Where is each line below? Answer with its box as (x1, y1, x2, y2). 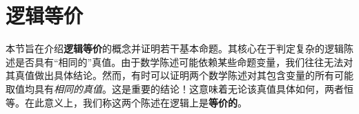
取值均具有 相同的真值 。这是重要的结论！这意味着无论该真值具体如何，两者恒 (6, 81, 353, 95)
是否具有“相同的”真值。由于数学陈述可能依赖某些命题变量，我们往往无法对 (14, 54, 353, 69)
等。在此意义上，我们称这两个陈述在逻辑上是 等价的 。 (6, 95, 247, 109)
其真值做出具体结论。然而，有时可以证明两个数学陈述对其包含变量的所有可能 (6, 68, 353, 82)
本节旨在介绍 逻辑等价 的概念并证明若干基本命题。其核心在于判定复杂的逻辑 (6, 41, 344, 56)
